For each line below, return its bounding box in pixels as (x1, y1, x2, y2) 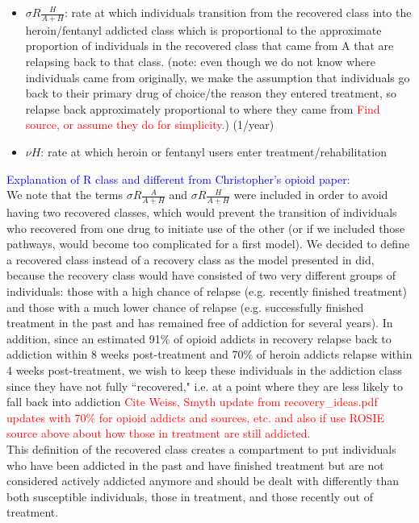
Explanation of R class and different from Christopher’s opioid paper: (6, 170, 350, 187)
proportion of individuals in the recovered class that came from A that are (25, 37, 394, 54)
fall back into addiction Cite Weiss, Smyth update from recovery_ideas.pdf (6, 393, 378, 410)
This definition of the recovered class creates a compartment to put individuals (6, 440, 396, 457)
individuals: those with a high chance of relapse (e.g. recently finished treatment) (6, 282, 407, 299)
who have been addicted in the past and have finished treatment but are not (6, 456, 384, 473)
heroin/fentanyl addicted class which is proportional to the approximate (25, 21, 382, 38)
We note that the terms (6, 186, 123, 203)
